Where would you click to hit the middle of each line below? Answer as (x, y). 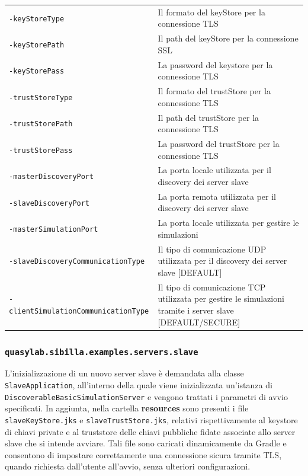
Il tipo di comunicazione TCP (212, 287)
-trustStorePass (41, 150)
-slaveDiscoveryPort (49, 203)
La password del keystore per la (215, 64)
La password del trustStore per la (219, 143)
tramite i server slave (196, 310)
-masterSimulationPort (54, 230)
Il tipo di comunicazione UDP (212, 249)
